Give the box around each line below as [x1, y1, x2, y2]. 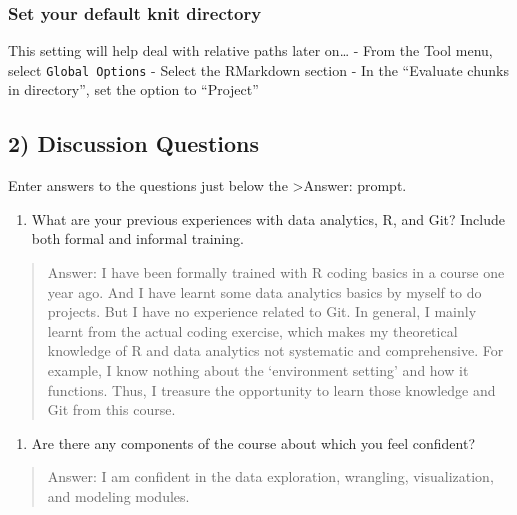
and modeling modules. [47, 485, 190, 506]
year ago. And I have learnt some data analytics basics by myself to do [47, 281, 482, 302]
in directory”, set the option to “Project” [8, 79, 259, 100]
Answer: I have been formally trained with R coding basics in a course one [47, 262, 505, 283]
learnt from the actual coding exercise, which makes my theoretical [47, 320, 458, 341]
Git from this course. [47, 399, 176, 420]
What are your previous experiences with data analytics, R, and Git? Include [31, 208, 505, 229]
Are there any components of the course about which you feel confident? [31, 432, 475, 453]
